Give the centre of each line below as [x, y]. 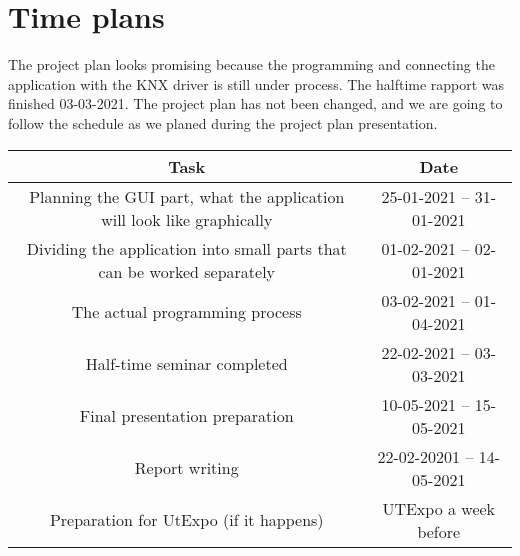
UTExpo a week [439, 508]
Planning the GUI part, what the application [187, 196]
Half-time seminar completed [186, 363]
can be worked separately [187, 271]
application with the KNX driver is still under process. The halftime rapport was [256, 83]
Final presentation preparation [186, 415]
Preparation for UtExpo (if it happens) [186, 519]
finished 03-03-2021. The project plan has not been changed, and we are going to [255, 103]
